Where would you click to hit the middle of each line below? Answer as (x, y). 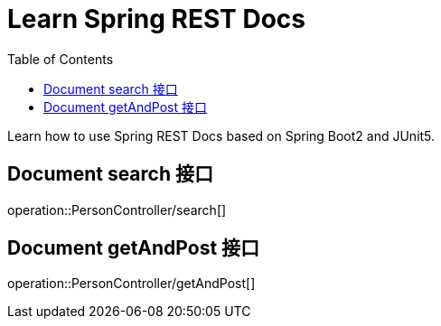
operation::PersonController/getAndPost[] (131, 284)
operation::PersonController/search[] (117, 210)
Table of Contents (61, 59)
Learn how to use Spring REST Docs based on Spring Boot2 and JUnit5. (221, 135)
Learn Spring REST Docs (156, 19)
